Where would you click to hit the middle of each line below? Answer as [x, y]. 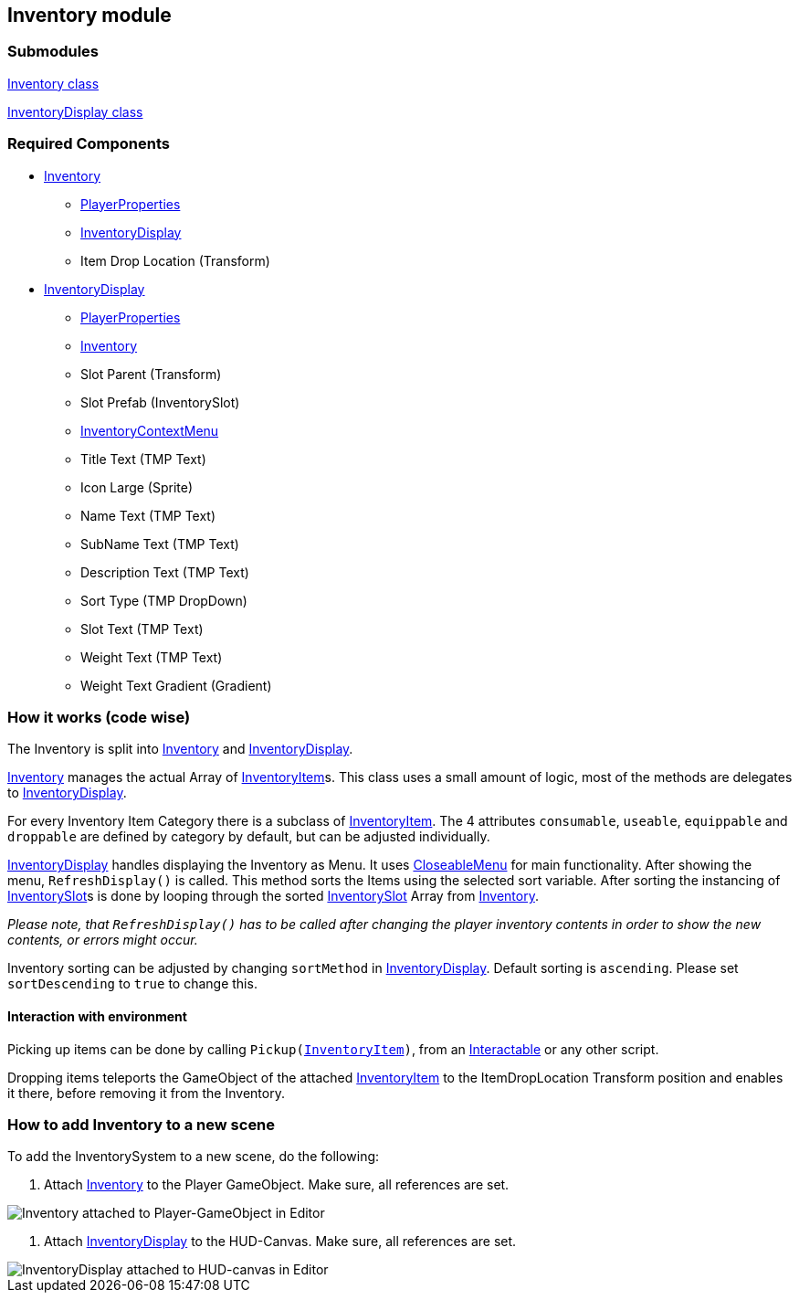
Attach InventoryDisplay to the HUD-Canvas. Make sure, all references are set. [280, 1242]
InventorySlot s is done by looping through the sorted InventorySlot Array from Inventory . [273, 896]
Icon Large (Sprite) [137, 487]
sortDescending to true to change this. [132, 984]
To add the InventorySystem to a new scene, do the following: [194, 1157]
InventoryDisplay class [75, 111]
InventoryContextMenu [150, 430]
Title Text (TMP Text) [143, 459]
